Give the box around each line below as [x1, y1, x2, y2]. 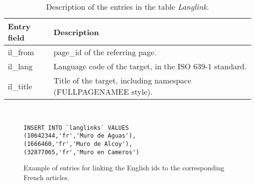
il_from [8, 46, 34, 58]
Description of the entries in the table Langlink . [46, 1, 209, 12]
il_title [8, 80, 32, 92]
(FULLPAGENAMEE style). [53, 86, 153, 97]
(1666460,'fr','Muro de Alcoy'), [24, 140, 132, 147]
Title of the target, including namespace [53, 75, 191, 86]
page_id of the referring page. [53, 46, 156, 58]
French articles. [24, 172, 70, 182]
